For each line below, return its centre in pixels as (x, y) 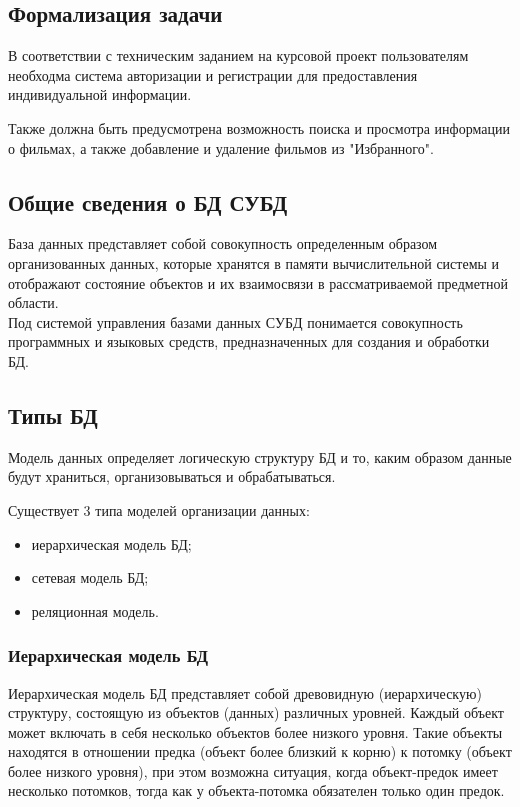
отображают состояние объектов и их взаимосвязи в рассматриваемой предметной (258, 282)
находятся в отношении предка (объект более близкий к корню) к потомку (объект (260, 751)
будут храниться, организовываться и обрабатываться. (172, 476)
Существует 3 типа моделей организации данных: (159, 509)
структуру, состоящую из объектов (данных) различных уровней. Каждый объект (256, 712)
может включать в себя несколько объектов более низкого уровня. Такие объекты (255, 731)
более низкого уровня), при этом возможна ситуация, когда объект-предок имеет (253, 770)
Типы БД (53, 414)
